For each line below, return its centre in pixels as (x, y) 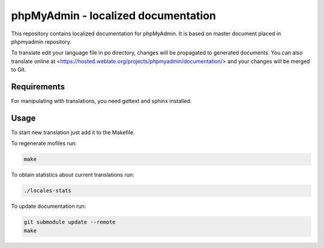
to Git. (19, 69)
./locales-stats (48, 191)
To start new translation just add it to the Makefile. (73, 132)
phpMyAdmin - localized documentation (113, 16)
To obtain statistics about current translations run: (73, 175)
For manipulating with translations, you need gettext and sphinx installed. (101, 101)
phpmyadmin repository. (41, 41)
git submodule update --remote (70, 222)
